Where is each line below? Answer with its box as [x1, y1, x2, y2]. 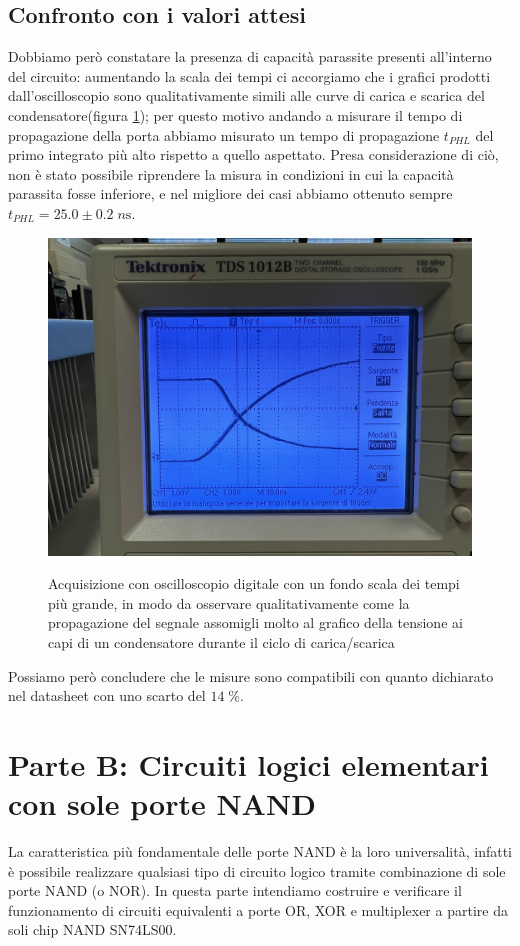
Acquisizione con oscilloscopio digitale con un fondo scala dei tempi [48, 573, 460, 594]
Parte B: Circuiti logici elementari [8, 743, 489, 784]
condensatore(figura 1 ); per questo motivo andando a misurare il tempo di [8, 104, 463, 125]
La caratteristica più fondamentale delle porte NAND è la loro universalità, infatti [8, 841, 512, 862]
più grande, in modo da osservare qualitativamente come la [48, 592, 410, 613]
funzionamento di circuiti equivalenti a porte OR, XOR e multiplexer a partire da [8, 899, 508, 920]
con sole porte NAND [8, 783, 316, 824]
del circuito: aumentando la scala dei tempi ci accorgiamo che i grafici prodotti [8, 65, 491, 86]
